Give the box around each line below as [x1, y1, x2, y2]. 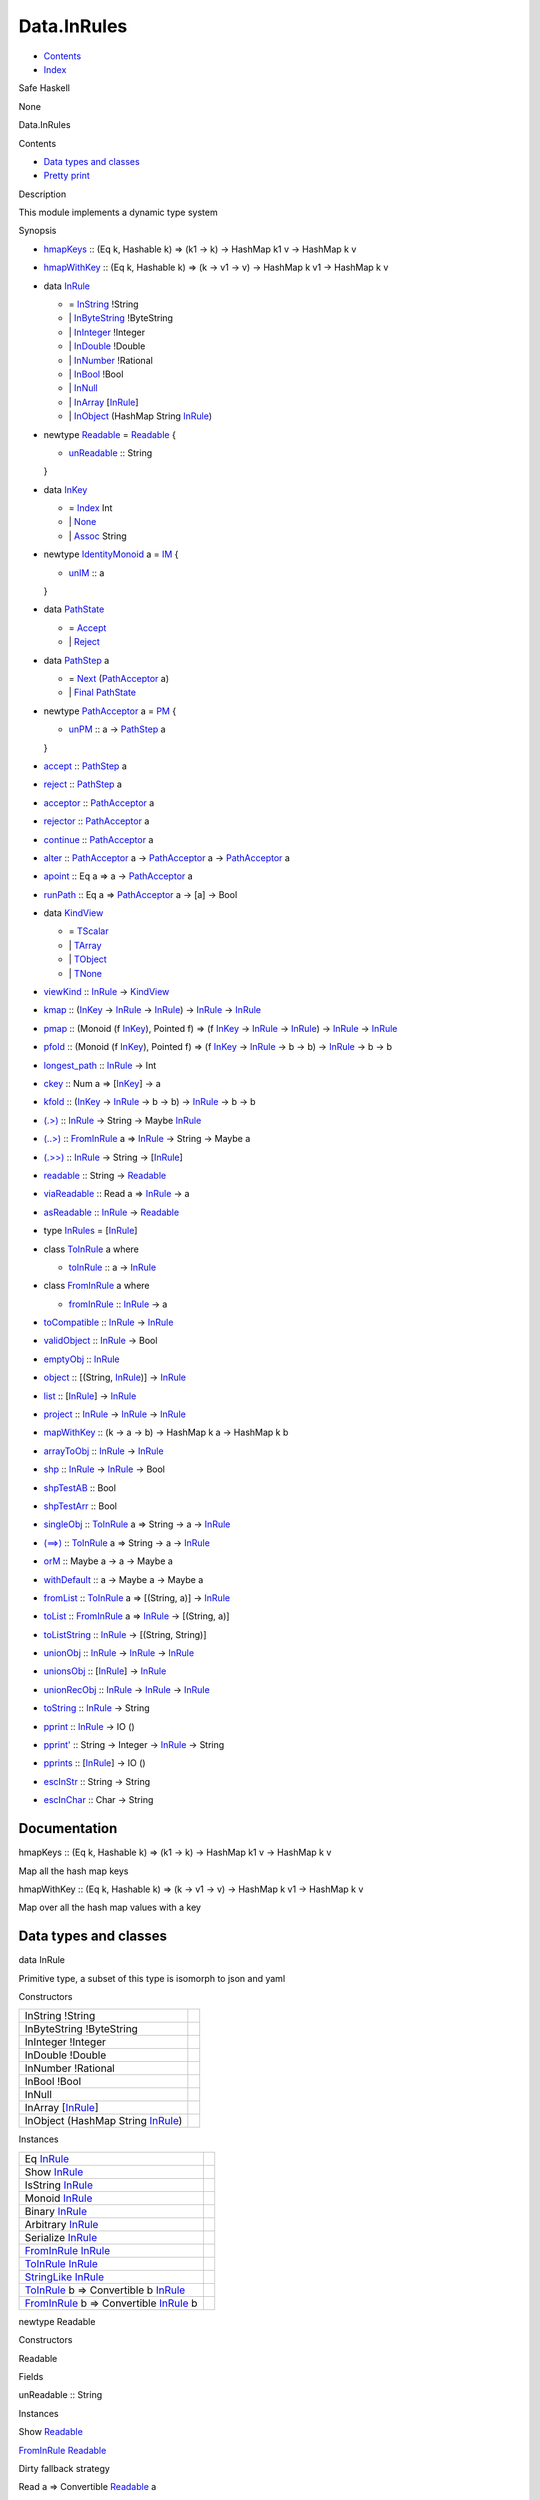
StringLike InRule [24, 2270, 105, 2284]
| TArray [68, 939, 102, 951]
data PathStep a [43, 654, 110, 666]
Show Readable [18, 2426, 84, 2438]
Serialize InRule [24, 2230, 98, 2244]
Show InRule [24, 2165, 84, 2179]
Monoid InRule [24, 2191, 93, 2205]
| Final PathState [68, 686, 137, 699]
